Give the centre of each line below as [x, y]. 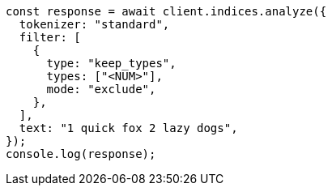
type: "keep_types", [111, 63]
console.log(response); [81, 154]
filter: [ [50, 37]
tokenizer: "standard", [94, 24]
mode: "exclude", [101, 89]
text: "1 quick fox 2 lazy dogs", [128, 128]
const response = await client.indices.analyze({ [166, 11]
